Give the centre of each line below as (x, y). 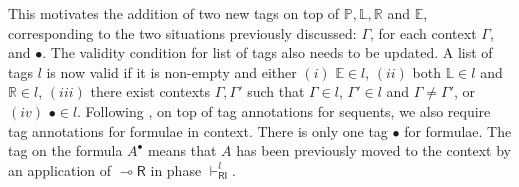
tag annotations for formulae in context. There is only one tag (198, 130)
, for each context (423, 32)
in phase (176, 169)
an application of (60, 169)
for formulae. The (458, 130)
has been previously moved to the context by (373, 150)
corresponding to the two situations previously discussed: (182, 32)
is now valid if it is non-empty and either (171, 71)
